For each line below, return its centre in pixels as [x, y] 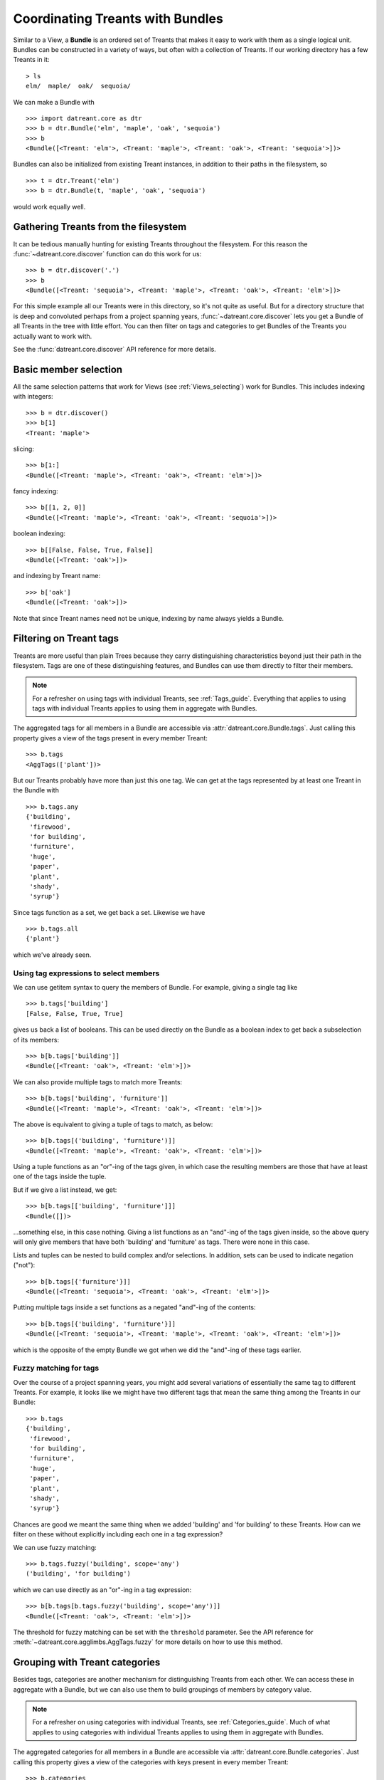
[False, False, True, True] [75, 1014]
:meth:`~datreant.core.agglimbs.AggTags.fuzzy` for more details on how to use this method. [148, 1642]
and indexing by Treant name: [57, 576]
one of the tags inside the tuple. [60, 1177]
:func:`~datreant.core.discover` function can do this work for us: [107, 253]
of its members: [36, 1040]
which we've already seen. [52, 955]
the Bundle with [36, 790]
